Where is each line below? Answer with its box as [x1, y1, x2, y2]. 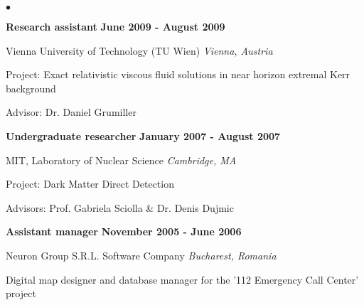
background [6, 80, 56, 95]
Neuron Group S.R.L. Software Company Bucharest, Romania [6, 247, 277, 262]
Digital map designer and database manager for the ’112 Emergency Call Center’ [6, 272, 359, 287]
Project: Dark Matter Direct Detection [6, 176, 174, 191]
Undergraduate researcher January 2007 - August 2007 [6, 128, 281, 143]
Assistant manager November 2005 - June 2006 [6, 224, 242, 239]
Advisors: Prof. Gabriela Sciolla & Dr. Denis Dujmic [6, 200, 234, 215]
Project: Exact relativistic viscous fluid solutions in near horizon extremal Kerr [6, 67, 350, 82]
